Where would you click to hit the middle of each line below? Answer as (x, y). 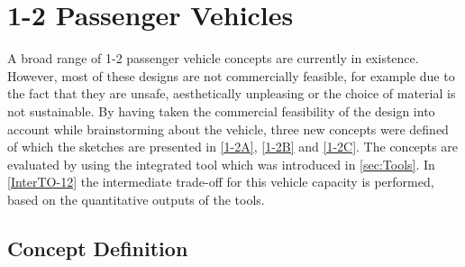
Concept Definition (98, 248)
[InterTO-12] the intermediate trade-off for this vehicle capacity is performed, (221, 182)
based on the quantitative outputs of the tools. (136, 199)
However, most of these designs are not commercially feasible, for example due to (231, 75)
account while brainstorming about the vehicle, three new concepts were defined (228, 129)
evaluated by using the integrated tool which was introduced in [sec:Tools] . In (221, 164)
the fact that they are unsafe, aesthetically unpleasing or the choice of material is (232, 93)
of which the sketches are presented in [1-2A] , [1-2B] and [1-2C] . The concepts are (232, 147)
